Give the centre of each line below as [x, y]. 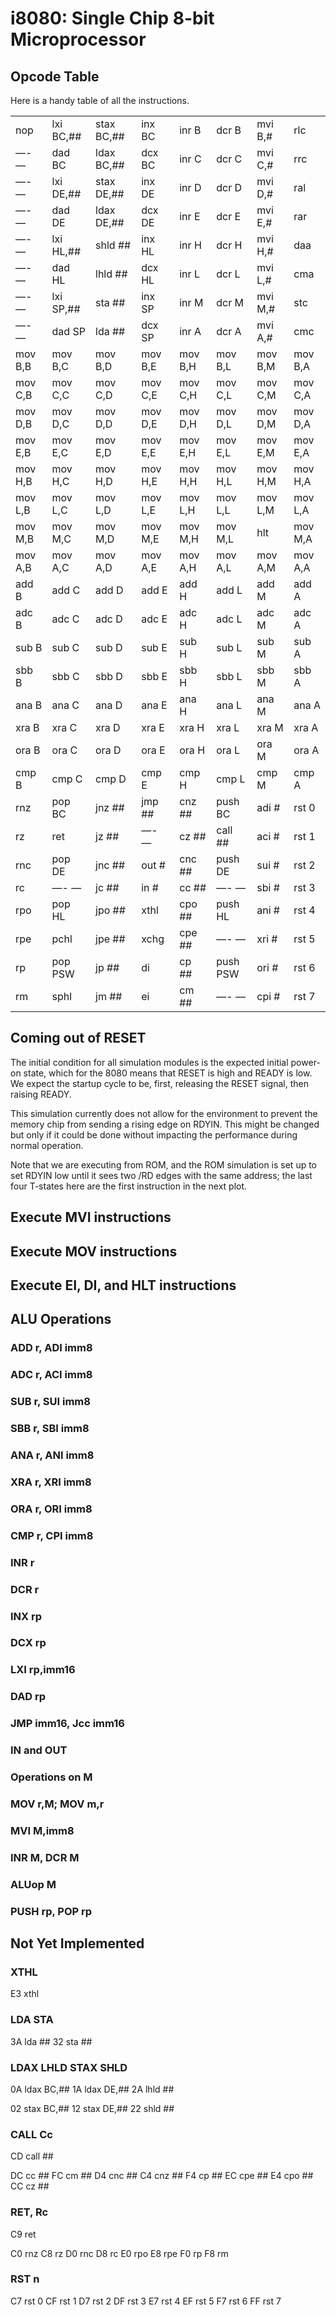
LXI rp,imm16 [43, 1670]
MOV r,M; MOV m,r [57, 1804]
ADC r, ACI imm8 [51, 1375]
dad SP [68, 331]
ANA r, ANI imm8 [52, 1455]
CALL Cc [31, 2134]
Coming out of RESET [78, 1038]
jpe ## [110, 939]
